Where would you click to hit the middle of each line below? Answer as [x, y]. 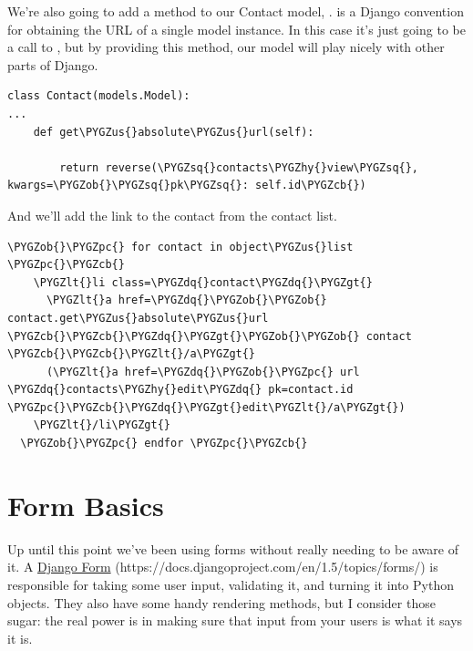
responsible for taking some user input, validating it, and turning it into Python [231, 584]
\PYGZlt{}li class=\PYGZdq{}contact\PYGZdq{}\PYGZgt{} [203, 282]
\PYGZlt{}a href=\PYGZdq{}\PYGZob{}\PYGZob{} [186, 300]
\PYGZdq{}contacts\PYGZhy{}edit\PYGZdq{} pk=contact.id [180, 390]
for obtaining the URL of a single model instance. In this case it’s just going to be [236, 29]
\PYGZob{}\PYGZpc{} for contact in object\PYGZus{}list [180, 247]
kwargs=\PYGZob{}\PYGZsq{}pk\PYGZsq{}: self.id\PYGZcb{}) [187, 186]
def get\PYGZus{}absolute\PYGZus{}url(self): [174, 132]
